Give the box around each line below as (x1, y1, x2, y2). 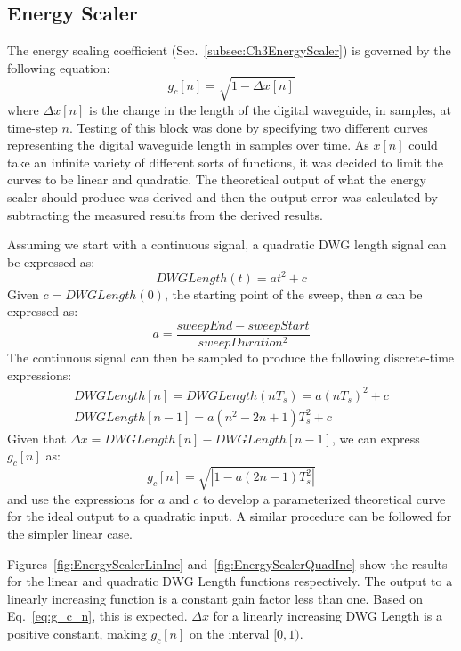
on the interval (189, 623, 270, 642)
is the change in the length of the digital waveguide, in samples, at (88, 100, 451, 118)
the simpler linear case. (7, 524, 133, 542)
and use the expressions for (7, 489, 155, 508)
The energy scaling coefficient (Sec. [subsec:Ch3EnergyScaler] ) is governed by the (7, 41, 451, 60)
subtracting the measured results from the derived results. (7, 205, 323, 224)
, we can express (331, 428, 420, 447)
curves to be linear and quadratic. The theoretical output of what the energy (7, 170, 426, 189)
